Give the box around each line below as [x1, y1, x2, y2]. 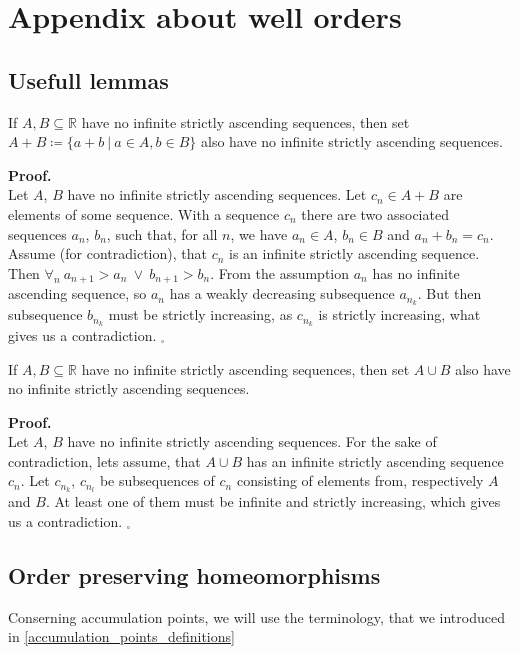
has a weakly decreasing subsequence [169, 283, 395, 304]
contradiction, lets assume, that [8, 450, 201, 471]
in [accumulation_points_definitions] [8, 626, 235, 647]
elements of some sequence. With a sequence [8, 203, 280, 224]
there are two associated [301, 203, 449, 224]
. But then [417, 283, 482, 304]
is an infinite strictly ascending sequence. [229, 243, 480, 264]
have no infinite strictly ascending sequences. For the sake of [67, 431, 437, 452]
